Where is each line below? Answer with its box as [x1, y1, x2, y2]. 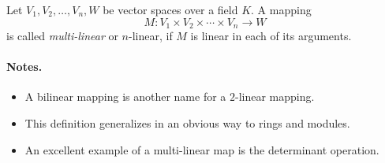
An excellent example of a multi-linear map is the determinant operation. [24, 141, 379, 157]
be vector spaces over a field [103, 2, 238, 17]
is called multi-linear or [6, 28, 118, 44]
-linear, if [129, 28, 173, 44]
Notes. [6, 58, 43, 75]
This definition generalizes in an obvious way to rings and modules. [24, 115, 350, 132]
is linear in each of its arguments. [190, 28, 352, 44]
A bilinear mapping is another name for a [24, 88, 226, 105]
